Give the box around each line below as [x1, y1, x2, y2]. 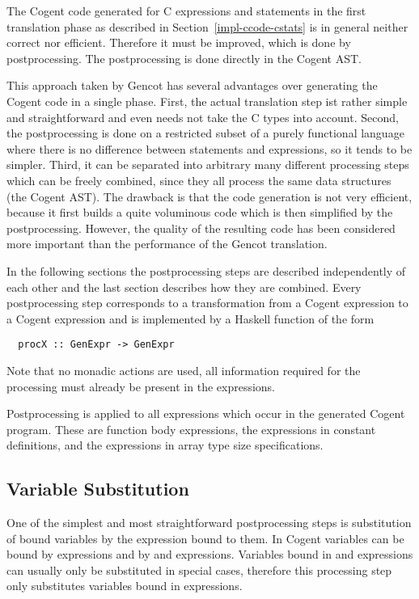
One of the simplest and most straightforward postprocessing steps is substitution [6, 514, 412, 531]
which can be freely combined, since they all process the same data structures [6, 171, 391, 188]
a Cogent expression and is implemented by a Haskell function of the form [6, 310, 375, 327]
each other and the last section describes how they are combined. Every [6, 278, 362, 295]
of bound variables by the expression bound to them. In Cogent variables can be [6, 529, 404, 546]
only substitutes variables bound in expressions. [6, 577, 243, 594]
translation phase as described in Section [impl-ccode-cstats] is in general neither [6, 18, 408, 35]
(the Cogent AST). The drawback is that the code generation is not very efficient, [6, 188, 413, 205]
